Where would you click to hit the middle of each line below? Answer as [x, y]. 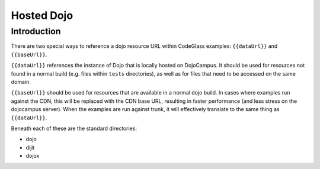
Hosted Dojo [42, 15]
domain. [21, 82]
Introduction [36, 31]
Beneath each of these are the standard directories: [74, 128]
